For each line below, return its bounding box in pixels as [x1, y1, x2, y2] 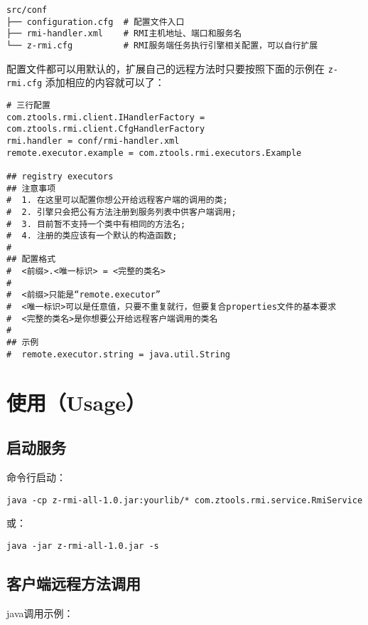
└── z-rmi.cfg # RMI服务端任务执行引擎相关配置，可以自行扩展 [6, 40, 318, 51]
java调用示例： [6, 605, 74, 620]
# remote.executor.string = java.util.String [6, 349, 230, 359]
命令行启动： [6, 469, 66, 484]
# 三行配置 [6, 100, 50, 110]
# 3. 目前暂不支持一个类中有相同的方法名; [6, 219, 186, 229]
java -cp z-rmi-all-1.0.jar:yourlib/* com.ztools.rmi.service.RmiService [6, 495, 363, 505]
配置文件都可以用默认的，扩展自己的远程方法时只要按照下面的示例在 [6, 61, 325, 75]
